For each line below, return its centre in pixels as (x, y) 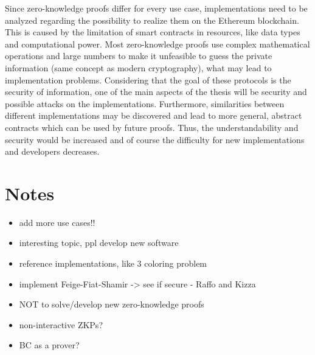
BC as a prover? (49, 345)
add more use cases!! (57, 222)
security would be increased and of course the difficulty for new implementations (155, 139)
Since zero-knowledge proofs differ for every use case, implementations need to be (156, 8)
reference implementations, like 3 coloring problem (113, 263)
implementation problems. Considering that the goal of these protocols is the (148, 79)
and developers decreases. (52, 151)
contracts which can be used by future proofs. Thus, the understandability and (152, 127)
